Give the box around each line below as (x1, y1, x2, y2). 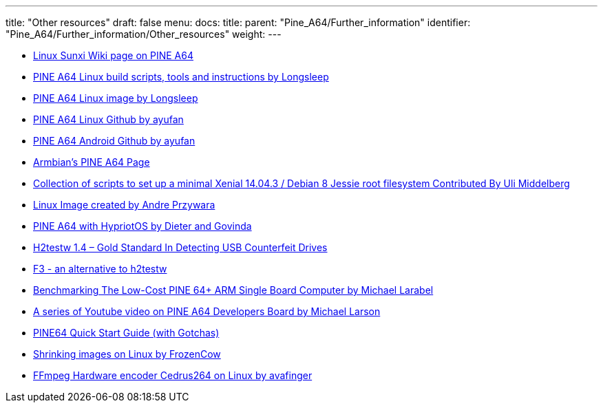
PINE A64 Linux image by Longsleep (33, 92, 198, 104)
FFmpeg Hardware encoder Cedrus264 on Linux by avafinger (33, 369, 313, 381)
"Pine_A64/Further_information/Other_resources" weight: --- (6, 28, 282, 40)
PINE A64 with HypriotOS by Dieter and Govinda (33, 220, 252, 232)
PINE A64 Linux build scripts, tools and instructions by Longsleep (33, 71, 329, 83)
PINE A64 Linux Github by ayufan (33, 114, 184, 125)
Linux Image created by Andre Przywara (33, 199, 215, 211)
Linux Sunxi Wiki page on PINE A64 (33, 50, 193, 61)
